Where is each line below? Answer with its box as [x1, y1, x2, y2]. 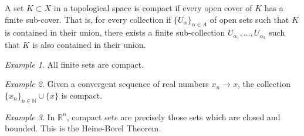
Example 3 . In [5, 110, 55, 123]
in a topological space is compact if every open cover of [53, 2, 252, 13]
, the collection [237, 78, 291, 90]
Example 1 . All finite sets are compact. [5, 58, 144, 70]
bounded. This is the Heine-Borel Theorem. [5, 122, 161, 134]
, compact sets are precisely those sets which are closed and [66, 110, 281, 123]
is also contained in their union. [32, 39, 146, 51]
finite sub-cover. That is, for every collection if [5, 13, 171, 25]
